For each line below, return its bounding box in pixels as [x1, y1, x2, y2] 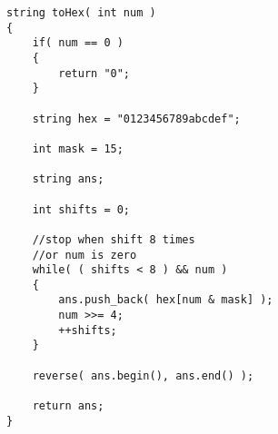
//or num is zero [32, 248, 137, 261]
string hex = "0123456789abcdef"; [32, 112, 241, 125]
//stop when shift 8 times [32, 232, 195, 246]
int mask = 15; [32, 142, 124, 155]
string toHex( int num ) [6, 6, 156, 19]
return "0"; [58, 66, 131, 80]
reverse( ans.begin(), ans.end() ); [32, 369, 254, 382]
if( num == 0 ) [32, 36, 124, 50]
